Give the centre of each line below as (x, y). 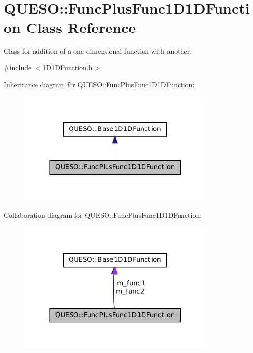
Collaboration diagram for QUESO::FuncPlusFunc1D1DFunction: (103, 215)
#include (18, 67)
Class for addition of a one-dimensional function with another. (98, 51)
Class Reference (81, 27)
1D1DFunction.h (68, 67)
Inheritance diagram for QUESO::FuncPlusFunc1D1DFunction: (99, 84)
